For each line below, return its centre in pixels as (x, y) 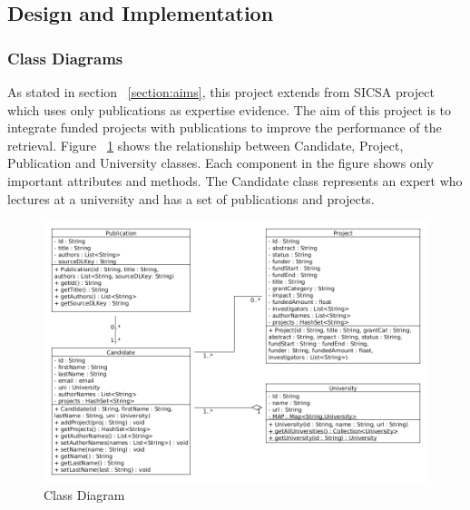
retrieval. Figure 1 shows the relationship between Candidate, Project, (206, 145)
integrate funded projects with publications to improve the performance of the (225, 127)
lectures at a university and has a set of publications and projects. (191, 198)
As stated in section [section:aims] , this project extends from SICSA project (221, 92)
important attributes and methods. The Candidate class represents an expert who (235, 180)
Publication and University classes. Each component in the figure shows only (220, 163)
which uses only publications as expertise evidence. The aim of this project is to (230, 109)
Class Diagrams (65, 58)
